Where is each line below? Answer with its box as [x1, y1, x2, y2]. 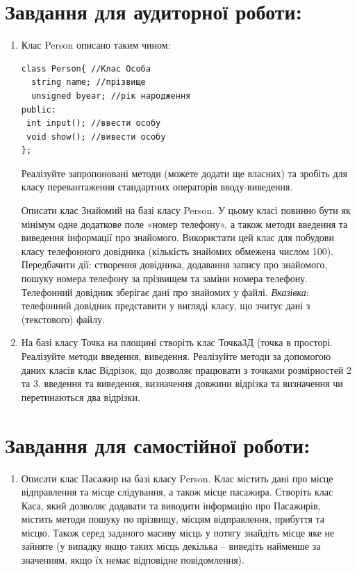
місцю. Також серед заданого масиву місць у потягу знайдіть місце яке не [21, 525, 335, 539]
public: [21, 104, 56, 115]
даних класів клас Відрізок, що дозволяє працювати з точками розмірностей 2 [21, 362, 352, 377]
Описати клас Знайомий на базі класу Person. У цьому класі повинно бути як [21, 203, 351, 218]
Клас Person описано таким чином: [21, 38, 171, 52]
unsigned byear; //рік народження [31, 90, 191, 101]
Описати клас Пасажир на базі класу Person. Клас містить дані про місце [21, 471, 333, 485]
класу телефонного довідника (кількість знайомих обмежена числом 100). [21, 243, 334, 258]
